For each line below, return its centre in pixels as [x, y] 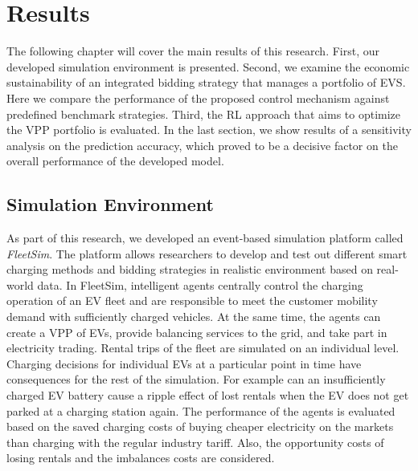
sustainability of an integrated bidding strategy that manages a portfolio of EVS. [206, 82]
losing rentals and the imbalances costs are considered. [141, 458]
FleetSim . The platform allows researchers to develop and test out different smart [207, 253]
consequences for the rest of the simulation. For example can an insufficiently [196, 379]
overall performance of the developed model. [115, 161]
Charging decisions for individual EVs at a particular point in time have [184, 363]
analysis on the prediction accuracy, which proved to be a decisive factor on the [202, 145]
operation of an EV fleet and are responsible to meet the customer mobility [192, 300]
